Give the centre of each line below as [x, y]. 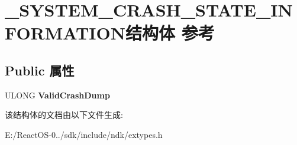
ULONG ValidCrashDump [57, 95]
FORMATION [65, 33]
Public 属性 [40, 70]
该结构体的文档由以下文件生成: [64, 115]
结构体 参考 [170, 33]
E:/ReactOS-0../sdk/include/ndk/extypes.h [84, 134]
